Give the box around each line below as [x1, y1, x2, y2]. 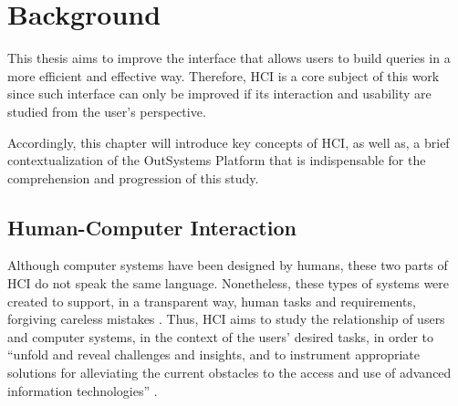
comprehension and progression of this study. [7, 168, 259, 187]
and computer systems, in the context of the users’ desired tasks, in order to [7, 327, 434, 346]
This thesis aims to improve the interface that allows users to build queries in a [7, 48, 451, 68]
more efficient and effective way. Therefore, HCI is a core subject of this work [7, 66, 440, 85]
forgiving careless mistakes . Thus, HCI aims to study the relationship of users [7, 309, 445, 328]
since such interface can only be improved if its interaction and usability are [7, 84, 432, 103]
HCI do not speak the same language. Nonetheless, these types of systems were [7, 274, 450, 293]
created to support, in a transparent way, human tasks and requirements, [7, 291, 416, 310]
